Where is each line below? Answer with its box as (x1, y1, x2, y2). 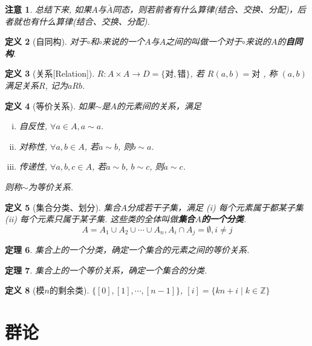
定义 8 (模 (5, 284, 45, 296)
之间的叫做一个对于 (166, 35, 242, 48)
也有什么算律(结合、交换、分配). (21, 14, 150, 27)
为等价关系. (28, 180, 74, 193)
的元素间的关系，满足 (116, 99, 201, 112)
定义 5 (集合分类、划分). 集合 (5, 200, 121, 213)
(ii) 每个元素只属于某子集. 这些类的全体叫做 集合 (5, 213, 195, 225)
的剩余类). (49, 284, 89, 296)
